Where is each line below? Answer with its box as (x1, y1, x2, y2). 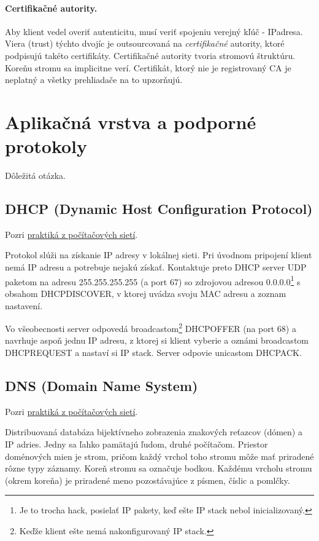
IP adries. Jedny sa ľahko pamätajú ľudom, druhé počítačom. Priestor (5, 437, 268, 450)
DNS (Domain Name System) (5, 376, 198, 395)
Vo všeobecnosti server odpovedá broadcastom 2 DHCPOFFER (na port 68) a (5, 320, 296, 334)
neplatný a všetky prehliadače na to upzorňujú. (5, 73, 183, 86)
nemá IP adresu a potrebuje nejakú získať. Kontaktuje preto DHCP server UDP (5, 261, 307, 274)
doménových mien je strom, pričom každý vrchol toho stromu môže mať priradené (5, 449, 314, 462)
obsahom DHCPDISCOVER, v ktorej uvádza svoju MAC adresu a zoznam (5, 286, 286, 299)
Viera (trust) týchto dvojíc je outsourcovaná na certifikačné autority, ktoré (5, 37, 285, 50)
